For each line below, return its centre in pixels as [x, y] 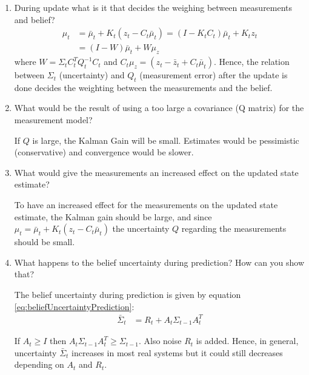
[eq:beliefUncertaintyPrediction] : [74, 306]
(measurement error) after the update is [214, 75]
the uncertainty [141, 228]
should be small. [45, 242]
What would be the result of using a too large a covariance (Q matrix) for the [159, 108]
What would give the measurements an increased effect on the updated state [156, 172]
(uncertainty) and [92, 75]
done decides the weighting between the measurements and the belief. [143, 87]
